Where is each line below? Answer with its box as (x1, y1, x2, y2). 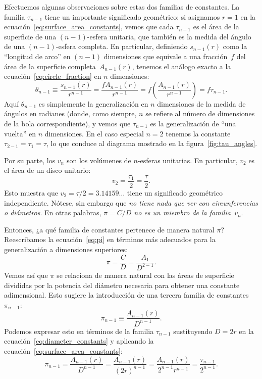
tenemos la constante (166, 128, 231, 138)
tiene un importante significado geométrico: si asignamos (44, 11, 220, 22)
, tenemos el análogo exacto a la (132, 61, 231, 71)
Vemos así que (4, 269, 48, 280)
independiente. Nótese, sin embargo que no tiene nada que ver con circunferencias (4, 197, 258, 208)
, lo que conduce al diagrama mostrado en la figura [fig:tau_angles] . (46, 138, 257, 149)
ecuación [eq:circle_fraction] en (4, 71, 101, 81)
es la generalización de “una (150, 118, 236, 128)
